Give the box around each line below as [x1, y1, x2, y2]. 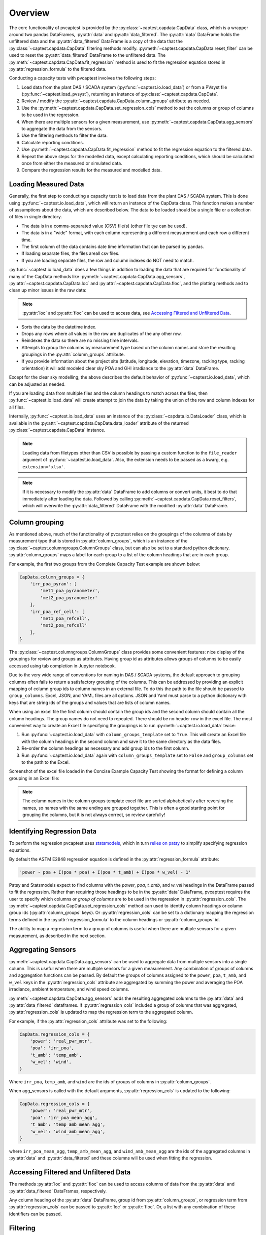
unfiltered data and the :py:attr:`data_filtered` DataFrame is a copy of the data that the [9, 39, 183, 44]
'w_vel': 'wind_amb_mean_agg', [30, 1129, 105, 1134]
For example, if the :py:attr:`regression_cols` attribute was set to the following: [9, 1018, 167, 1024]
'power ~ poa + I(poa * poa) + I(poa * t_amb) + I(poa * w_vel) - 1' [19, 869, 191, 875]
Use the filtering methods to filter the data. [21, 132, 108, 138]
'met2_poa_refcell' [40, 622, 87, 628]
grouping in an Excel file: [9, 775, 60, 781]
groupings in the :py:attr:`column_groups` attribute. [21, 351, 125, 358]
